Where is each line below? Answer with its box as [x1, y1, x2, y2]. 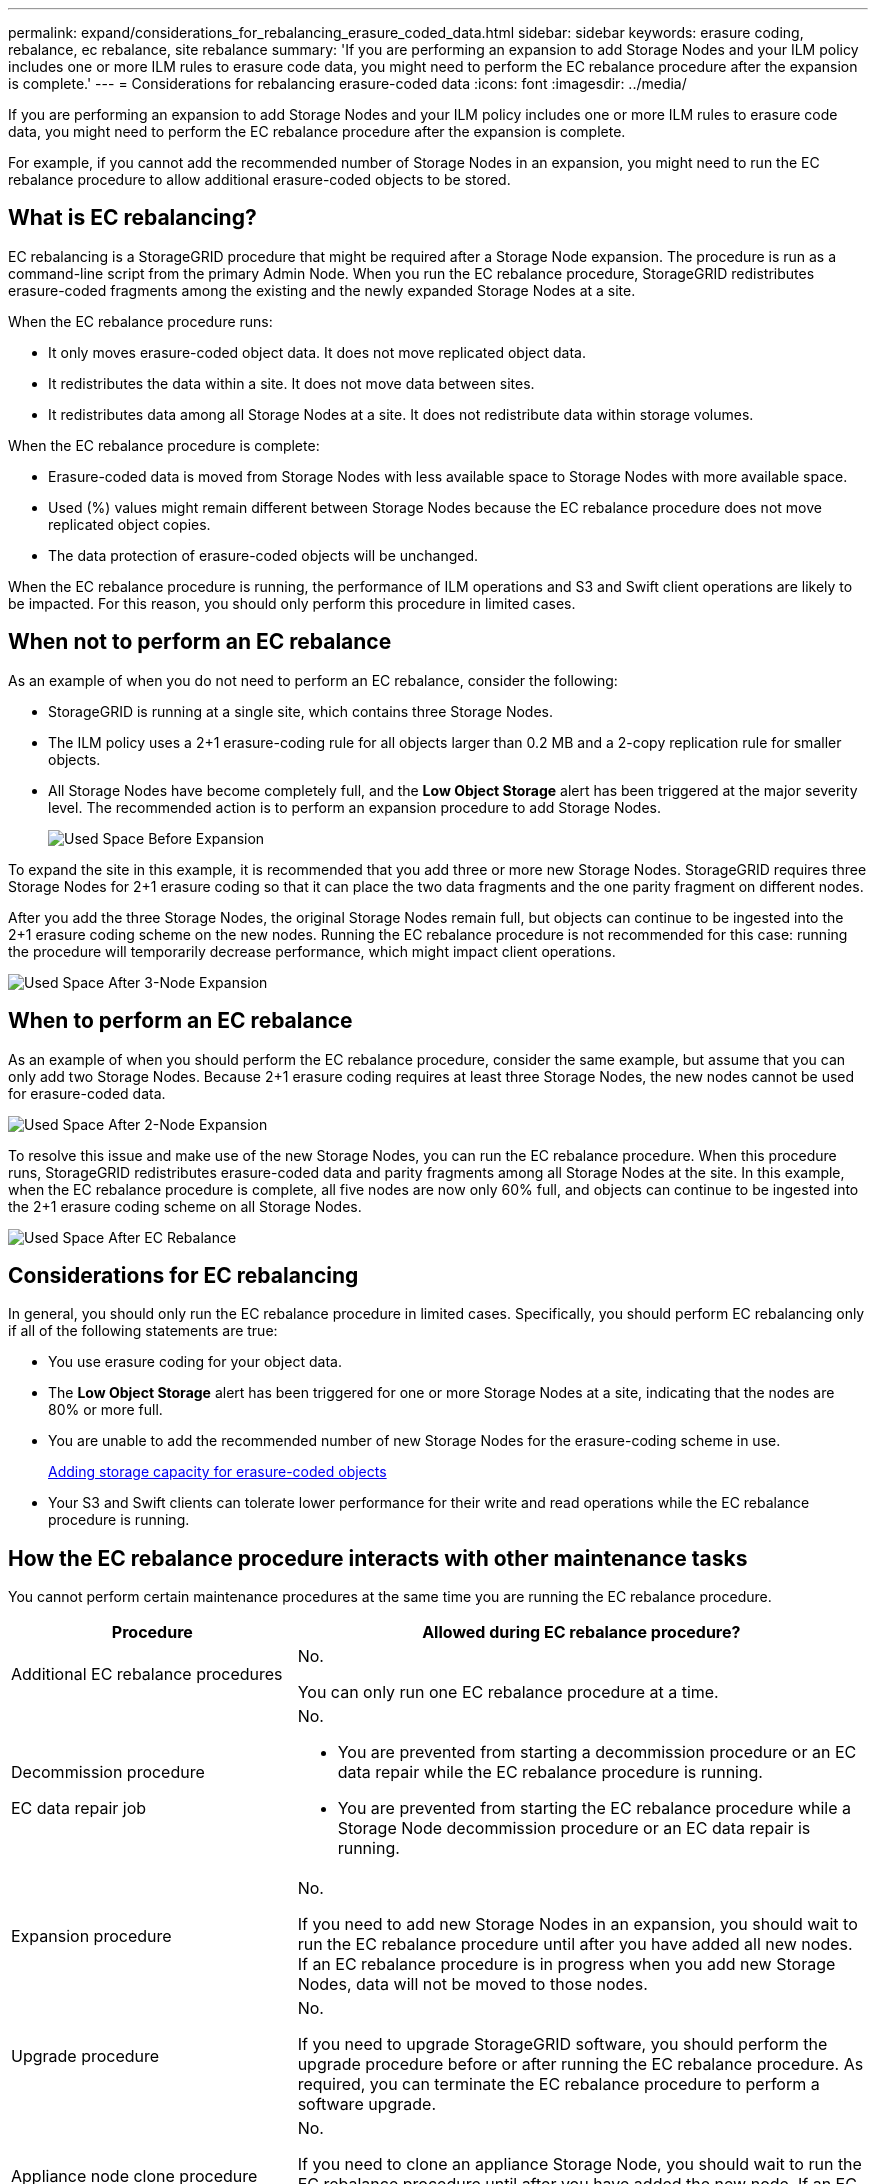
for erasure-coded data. [8, 1084, 166, 1102]
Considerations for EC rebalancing [8, 1262, 359, 1288]
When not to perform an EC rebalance [8, 629, 392, 655]
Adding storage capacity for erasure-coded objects [48, 1463, 387, 1481]
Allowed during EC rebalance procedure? [422, 1622, 741, 1643]
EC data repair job [11, 1798, 147, 1819]
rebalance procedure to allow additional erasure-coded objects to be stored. [8, 171, 511, 188]
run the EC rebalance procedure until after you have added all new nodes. [297, 1934, 853, 1955]
